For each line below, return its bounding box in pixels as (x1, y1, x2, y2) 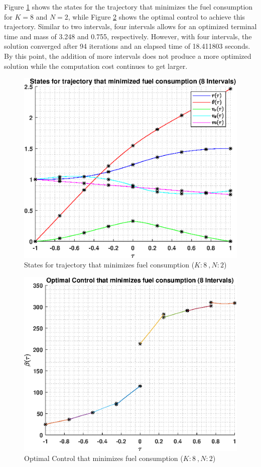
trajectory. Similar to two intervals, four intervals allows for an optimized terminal (4, 21, 257, 32)
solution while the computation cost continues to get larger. (4, 60, 188, 71)
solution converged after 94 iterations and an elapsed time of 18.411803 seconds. (4, 41, 250, 51)
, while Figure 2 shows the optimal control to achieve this (68, 11, 245, 22)
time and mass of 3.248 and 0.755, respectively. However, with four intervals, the (4, 31, 252, 41)
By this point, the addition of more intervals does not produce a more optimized (4, 50, 251, 61)
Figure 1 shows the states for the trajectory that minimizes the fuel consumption (4, 2, 253, 12)
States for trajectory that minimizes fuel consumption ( (24, 259, 195, 270)
